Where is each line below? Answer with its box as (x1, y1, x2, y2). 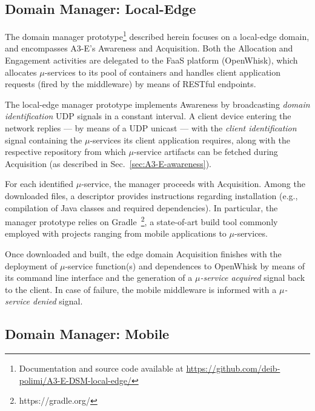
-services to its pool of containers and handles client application (44, 65, 281, 78)
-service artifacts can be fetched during (133, 145, 278, 158)
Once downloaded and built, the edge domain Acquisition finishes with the (5, 248, 282, 260)
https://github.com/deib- (186, 362, 280, 375)
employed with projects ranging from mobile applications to (5, 227, 227, 240)
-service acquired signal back (200, 271, 305, 284)
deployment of (5, 259, 58, 272)
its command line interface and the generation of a (5, 271, 193, 284)
